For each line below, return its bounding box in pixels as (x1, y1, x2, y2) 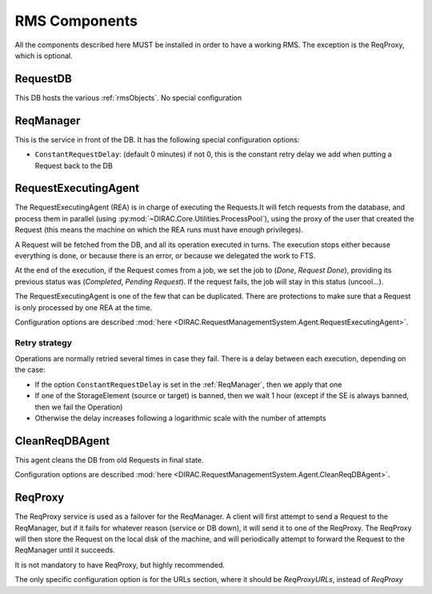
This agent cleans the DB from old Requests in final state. (14, 455, 204, 464)
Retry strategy (14, 337, 72, 348)
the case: (14, 365, 46, 375)
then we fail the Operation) (34, 402, 123, 412)
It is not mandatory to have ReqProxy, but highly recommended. (14, 560, 226, 569)
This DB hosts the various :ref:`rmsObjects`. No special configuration (14, 93, 242, 102)
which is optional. (14, 50, 73, 60)
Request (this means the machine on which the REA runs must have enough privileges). (14, 225, 304, 235)
